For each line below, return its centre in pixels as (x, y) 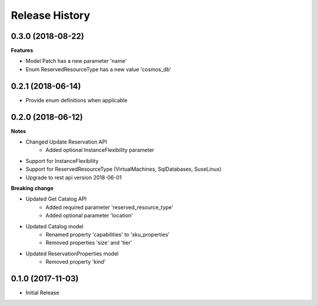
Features (22, 51)
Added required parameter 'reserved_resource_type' (110, 207)
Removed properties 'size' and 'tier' (89, 243)
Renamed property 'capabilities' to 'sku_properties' (108, 234)
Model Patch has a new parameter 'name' (76, 61)
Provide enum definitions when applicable (77, 100)
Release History (51, 15)
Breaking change (32, 188)
